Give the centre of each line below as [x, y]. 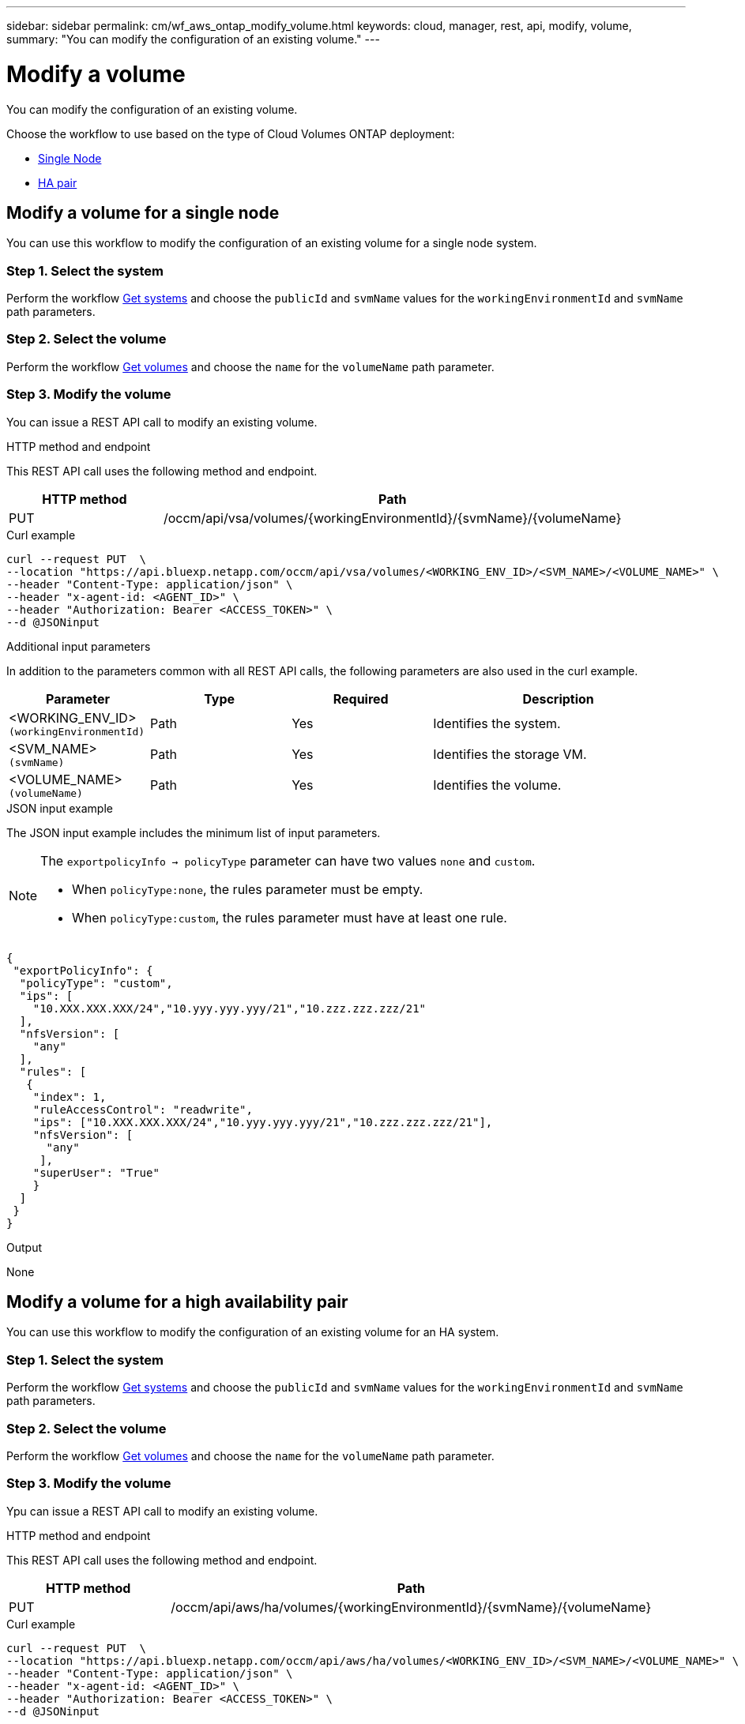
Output [24, 1247]
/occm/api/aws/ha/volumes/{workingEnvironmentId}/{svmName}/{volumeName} [411, 1607]
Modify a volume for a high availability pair [177, 1302]
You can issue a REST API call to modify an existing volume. [162, 422]
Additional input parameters [79, 646]
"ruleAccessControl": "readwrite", [143, 1109]
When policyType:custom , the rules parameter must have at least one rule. [290, 917]
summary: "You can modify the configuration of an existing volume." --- [193, 39]
